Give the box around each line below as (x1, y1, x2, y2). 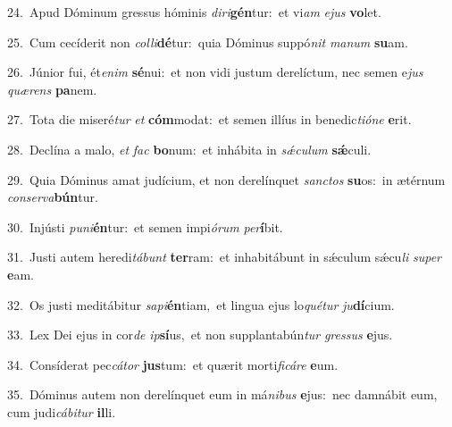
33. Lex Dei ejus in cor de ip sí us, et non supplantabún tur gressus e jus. (7, 325, 393, 344)
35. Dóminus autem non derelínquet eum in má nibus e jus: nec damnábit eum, (7, 385, 438, 404)
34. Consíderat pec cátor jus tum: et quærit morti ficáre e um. (7, 355, 339, 373)
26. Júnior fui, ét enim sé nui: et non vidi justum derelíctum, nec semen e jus (7, 63, 423, 81)
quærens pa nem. (7, 80, 97, 98)
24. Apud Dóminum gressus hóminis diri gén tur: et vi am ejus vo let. (7, 3, 381, 21)
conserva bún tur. (7, 188, 98, 206)
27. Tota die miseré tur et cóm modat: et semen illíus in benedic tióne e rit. (7, 110, 412, 129)
